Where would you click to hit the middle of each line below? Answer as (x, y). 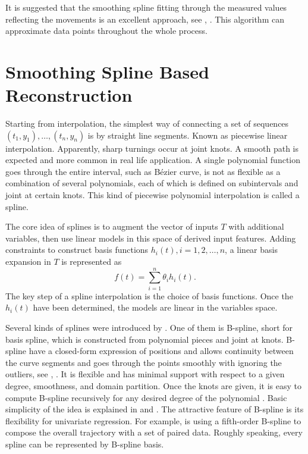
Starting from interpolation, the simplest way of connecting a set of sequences (147, 123)
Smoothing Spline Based (107, 71)
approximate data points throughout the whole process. (106, 31)
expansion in (28, 262)
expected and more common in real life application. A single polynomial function (153, 160)
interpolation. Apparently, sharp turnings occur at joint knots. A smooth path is (152, 148)
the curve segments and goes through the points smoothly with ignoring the (144, 362)
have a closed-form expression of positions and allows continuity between (161, 351)
